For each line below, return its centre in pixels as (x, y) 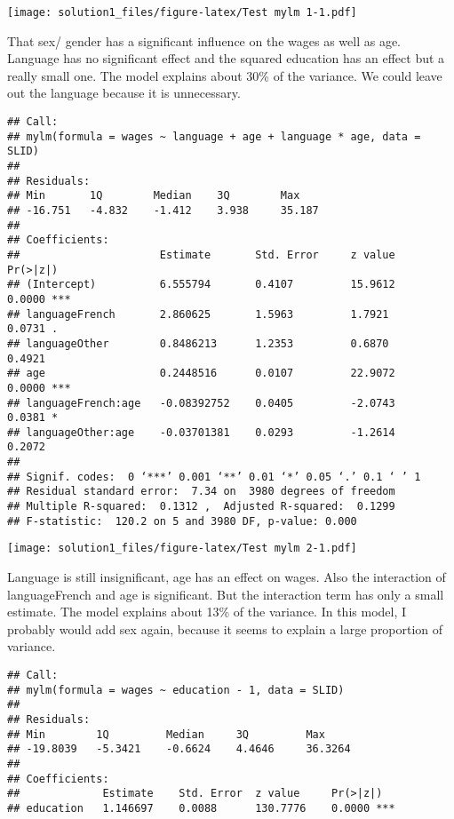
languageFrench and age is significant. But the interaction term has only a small (226, 594)
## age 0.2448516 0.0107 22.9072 (201, 374)
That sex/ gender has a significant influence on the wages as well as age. (204, 40)
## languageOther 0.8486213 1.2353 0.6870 (198, 343)
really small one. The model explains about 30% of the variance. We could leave (225, 75)
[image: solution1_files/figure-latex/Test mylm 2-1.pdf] (182, 549)
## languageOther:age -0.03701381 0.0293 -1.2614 (201, 432)
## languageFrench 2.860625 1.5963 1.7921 (198, 314)
